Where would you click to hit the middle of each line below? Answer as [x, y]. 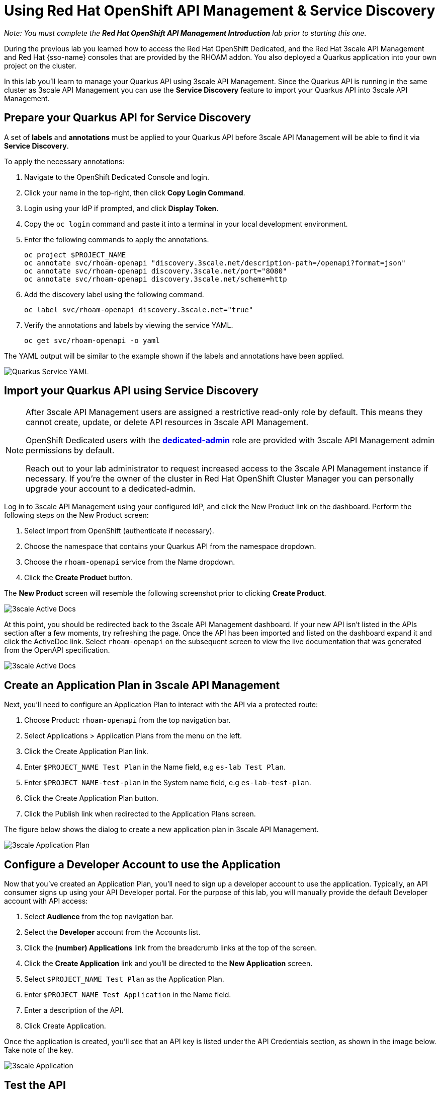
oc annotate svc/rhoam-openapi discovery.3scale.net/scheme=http [156, 279]
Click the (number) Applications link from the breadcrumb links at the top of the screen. [171, 948]
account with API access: [46, 901]
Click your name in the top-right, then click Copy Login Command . [135, 192]
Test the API [35, 1085]
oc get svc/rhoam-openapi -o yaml [92, 340]
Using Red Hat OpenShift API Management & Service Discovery [220, 11]
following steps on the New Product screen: [76, 515]
